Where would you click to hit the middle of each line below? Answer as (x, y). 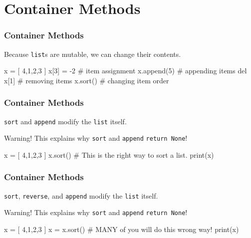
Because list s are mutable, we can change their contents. (93, 54)
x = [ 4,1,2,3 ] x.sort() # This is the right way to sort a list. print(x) (109, 154)
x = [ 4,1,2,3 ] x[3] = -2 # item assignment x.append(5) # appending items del (125, 71)
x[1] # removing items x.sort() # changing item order (87, 80)
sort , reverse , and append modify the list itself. (81, 195)
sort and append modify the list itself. (65, 121)
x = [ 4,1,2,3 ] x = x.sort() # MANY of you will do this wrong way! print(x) (122, 229)
